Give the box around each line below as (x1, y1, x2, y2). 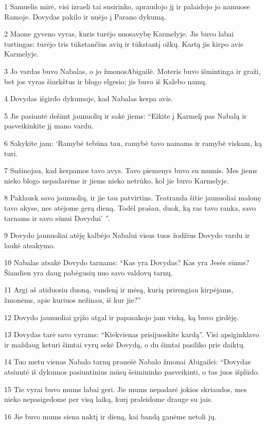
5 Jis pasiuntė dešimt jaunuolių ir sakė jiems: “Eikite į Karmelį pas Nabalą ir (4, 110, 247, 121)
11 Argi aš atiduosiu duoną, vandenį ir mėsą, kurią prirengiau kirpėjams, (4, 284, 234, 295)
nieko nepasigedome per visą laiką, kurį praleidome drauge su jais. (4, 394, 213, 404)
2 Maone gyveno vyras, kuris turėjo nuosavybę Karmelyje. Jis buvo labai (4, 28, 234, 39)
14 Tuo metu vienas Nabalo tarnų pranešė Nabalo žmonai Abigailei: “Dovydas (4, 356, 251, 367)
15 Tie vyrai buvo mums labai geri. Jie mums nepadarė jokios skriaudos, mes (4, 383, 247, 394)
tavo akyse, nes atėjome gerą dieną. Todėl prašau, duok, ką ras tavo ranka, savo (4, 202, 256, 213)
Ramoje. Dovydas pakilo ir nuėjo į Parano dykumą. (4, 11, 166, 22)
